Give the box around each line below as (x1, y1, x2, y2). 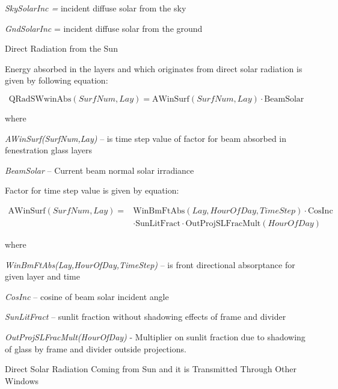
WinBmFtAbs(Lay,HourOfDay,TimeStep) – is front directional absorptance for (5, 258, 295, 271)
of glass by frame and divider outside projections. (5, 342, 186, 355)
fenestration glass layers (5, 144, 93, 156)
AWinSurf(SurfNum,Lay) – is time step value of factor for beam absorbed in (5, 132, 287, 144)
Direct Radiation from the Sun (5, 42, 118, 55)
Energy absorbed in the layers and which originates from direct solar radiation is (5, 62, 303, 75)
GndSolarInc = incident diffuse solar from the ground (5, 22, 203, 34)
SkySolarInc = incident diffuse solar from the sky (5, 2, 186, 14)
